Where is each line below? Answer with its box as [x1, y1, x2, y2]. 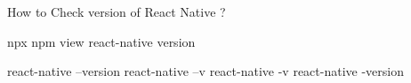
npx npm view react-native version [7, 32, 196, 50]
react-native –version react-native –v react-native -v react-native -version [7, 62, 404, 80]
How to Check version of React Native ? [7, 3, 226, 20]
